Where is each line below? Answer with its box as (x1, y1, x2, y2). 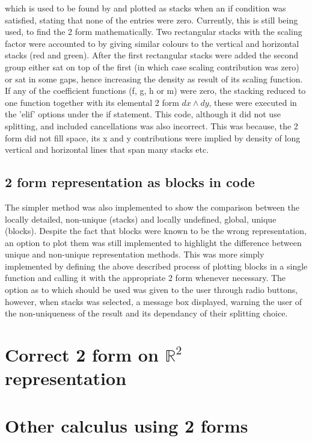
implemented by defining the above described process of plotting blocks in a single (5, 259, 308, 272)
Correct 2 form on (5, 342, 159, 367)
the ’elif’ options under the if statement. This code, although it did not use (5, 108, 281, 120)
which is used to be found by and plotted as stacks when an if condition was (5, 2, 286, 14)
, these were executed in (209, 96, 297, 108)
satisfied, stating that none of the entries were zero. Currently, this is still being (5, 13, 298, 26)
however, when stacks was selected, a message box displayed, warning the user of (5, 295, 302, 307)
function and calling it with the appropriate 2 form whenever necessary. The (5, 271, 286, 284)
